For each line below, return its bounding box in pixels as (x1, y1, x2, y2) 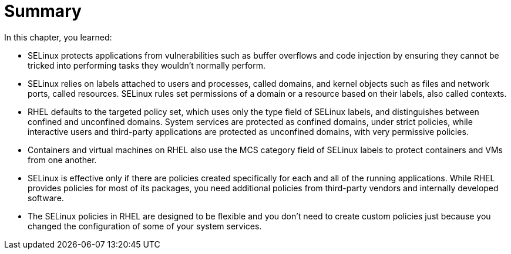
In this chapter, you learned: (4, 32, 112, 42)
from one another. (28, 154, 97, 165)
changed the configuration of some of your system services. (28, 221, 262, 231)
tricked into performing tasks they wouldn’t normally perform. (28, 60, 265, 70)
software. (28, 192, 64, 203)
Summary (4, 1, 82, 21)
